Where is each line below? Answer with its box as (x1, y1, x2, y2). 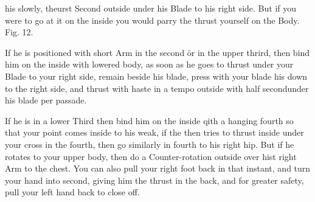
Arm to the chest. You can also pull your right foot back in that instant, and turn (5, 162, 311, 175)
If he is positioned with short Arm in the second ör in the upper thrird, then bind (5, 46, 310, 58)
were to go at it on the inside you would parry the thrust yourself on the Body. (5, 13, 300, 26)
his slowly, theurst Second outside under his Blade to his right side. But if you (5, 2, 297, 14)
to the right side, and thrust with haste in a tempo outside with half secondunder (5, 82, 309, 94)
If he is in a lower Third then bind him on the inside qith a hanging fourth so (5, 114, 294, 127)
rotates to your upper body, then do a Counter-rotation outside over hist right (5, 150, 297, 162)
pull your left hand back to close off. (5, 186, 140, 198)
